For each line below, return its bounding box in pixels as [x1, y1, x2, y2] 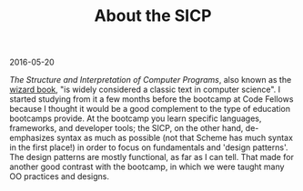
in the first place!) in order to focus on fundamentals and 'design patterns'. [9, 142, 288, 153]
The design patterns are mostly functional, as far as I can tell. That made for [9, 152, 294, 163]
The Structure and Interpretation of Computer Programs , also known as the [9, 75, 292, 85]
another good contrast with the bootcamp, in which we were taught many [9, 161, 285, 173]
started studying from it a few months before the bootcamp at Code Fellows [9, 94, 294, 105]
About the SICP [94, 5, 212, 26]
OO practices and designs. [9, 171, 109, 182]
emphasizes [9, 133, 55, 144]
